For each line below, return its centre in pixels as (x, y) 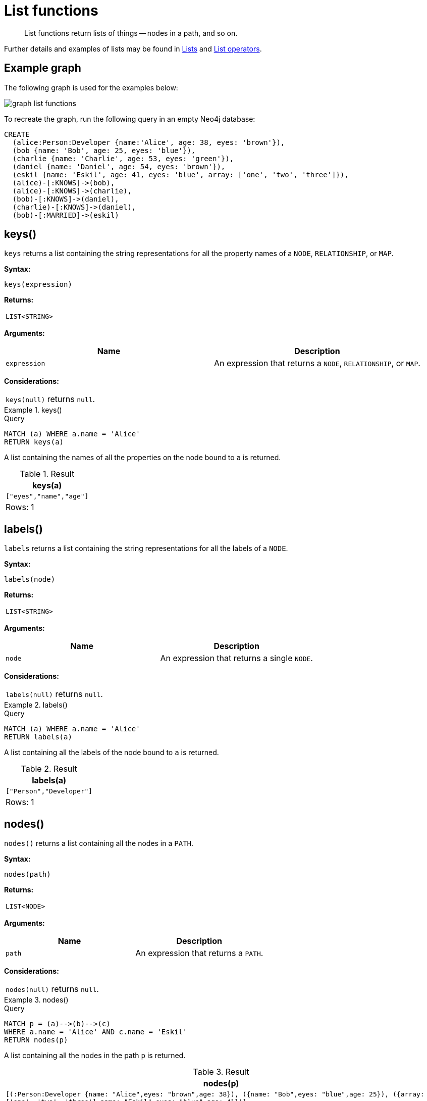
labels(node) (30, 580)
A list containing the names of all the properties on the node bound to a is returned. (143, 458)
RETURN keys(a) (34, 442)
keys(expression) (38, 285)
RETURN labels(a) (38, 737)
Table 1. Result (47, 474)
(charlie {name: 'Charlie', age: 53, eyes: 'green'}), (123, 158)
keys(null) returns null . (50, 399)
